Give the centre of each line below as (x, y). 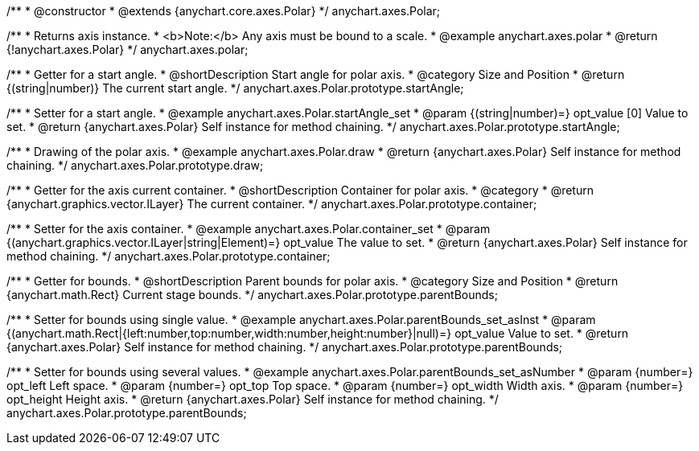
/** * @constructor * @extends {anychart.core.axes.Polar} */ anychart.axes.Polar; (224, 11)
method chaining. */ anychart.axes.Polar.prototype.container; (169, 256)
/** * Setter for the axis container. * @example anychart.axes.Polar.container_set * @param (249, 229)
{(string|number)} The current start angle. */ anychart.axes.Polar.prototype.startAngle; (235, 88)
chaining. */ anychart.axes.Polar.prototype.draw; (135, 165)
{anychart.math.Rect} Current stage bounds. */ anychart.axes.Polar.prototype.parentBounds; (252, 295)
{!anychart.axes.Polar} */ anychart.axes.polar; (127, 49)
